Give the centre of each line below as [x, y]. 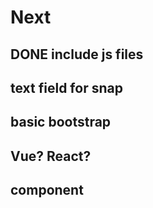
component [47, 190]
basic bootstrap [61, 122]
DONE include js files [77, 54]
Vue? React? [51, 156]
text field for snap [66, 87]
